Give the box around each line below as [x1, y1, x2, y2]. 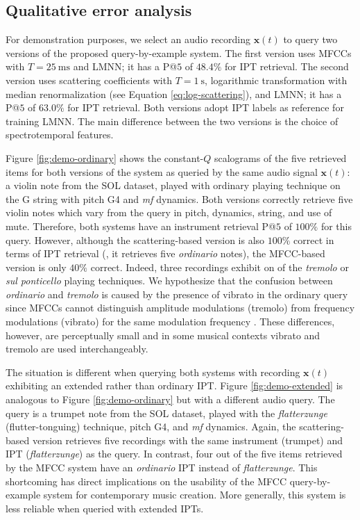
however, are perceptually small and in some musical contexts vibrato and [6, 327, 320, 342]
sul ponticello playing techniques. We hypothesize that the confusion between [6, 273, 333, 288]
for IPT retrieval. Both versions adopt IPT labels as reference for [67, 100, 344, 115]
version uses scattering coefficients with [6, 72, 172, 87]
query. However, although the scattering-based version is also [6, 232, 265, 247]
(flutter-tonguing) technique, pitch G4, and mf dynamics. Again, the [6, 419, 296, 434]
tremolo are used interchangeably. [6, 341, 148, 356]
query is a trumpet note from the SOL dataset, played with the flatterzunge [6, 405, 327, 420]
